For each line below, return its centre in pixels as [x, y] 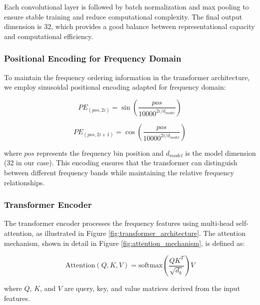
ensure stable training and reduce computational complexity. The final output [123, 16]
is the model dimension [220, 153]
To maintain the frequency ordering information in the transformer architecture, [127, 77]
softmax [150, 266]
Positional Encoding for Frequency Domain [93, 58]
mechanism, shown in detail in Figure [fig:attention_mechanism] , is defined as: [124, 243]
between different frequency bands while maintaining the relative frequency [119, 172]
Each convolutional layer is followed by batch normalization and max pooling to [126, 7]
